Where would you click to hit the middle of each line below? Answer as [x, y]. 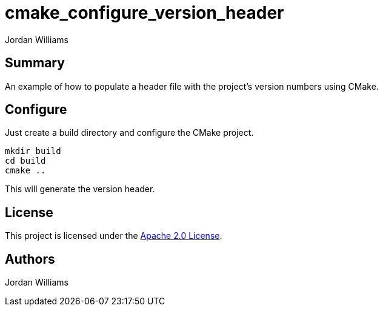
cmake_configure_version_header [145, 13]
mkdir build [33, 151]
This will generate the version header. [80, 189]
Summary [35, 63]
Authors [30, 259]
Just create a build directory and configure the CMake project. [129, 133]
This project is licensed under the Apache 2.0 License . [114, 236]
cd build [25, 161]
